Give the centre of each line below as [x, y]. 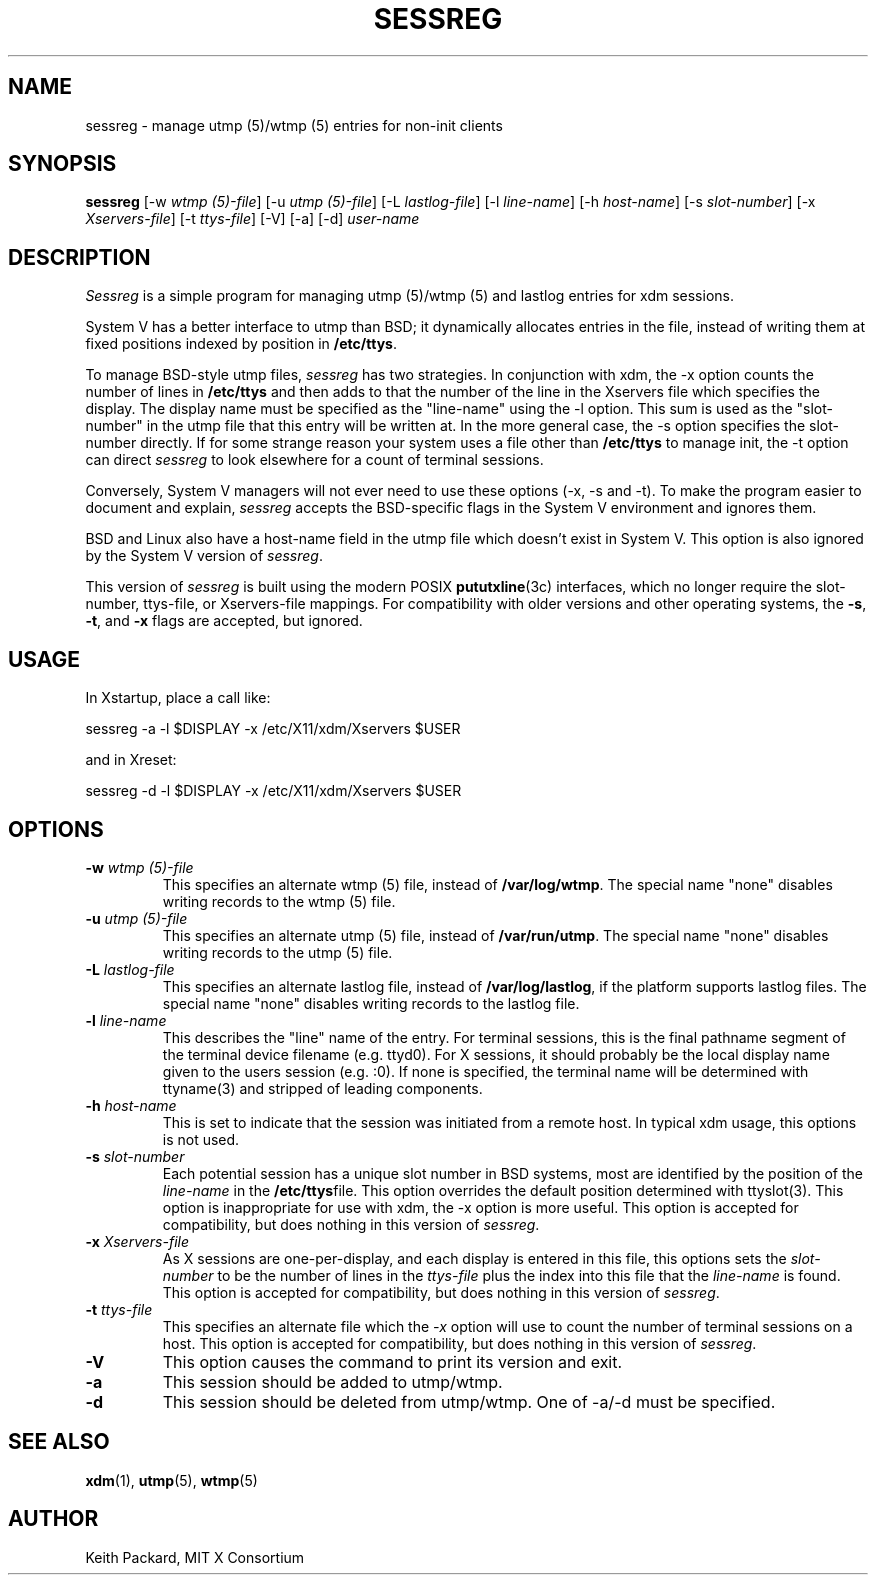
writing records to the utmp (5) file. [277, 952]
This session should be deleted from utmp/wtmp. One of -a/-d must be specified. [469, 1401]
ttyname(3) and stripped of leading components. [322, 1088]
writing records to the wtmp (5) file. [279, 901]
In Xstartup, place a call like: [178, 698]
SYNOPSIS [62, 164]
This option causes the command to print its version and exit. [392, 1361]
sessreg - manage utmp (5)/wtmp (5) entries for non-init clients [294, 125]
